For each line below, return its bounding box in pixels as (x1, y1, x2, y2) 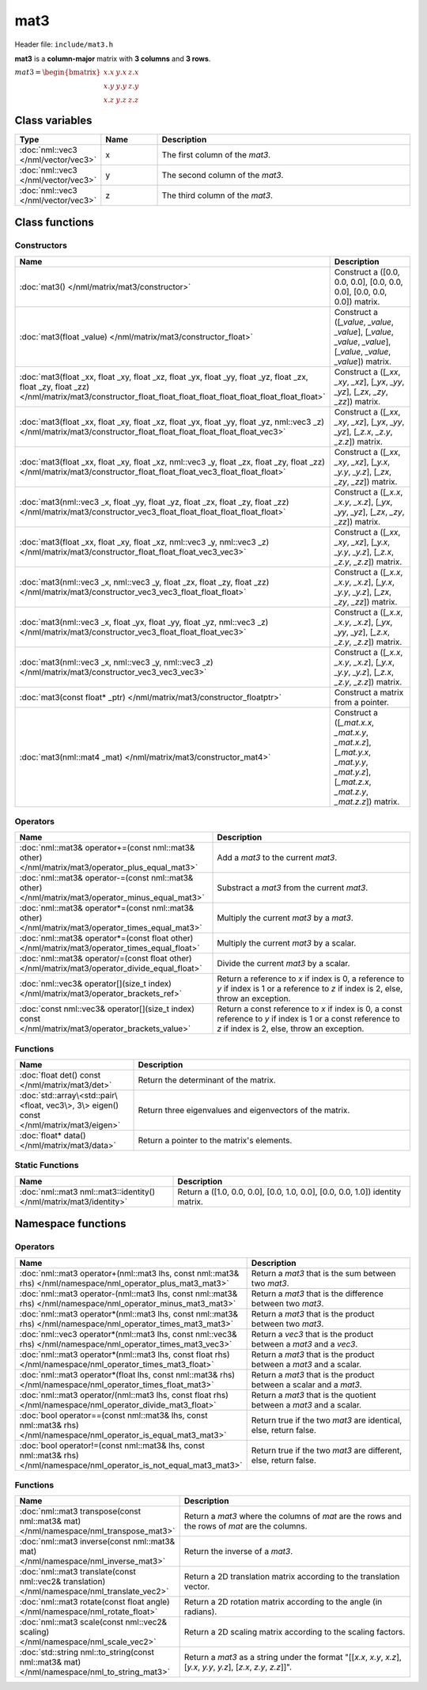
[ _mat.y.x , (334, 746, 372, 757)
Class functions (14, 216, 94, 229)
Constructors (14, 240, 67, 251)
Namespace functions (14, 1217, 127, 1230)
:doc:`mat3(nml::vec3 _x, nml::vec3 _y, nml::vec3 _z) (19, 657, 213, 668)
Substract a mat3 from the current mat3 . (217, 882, 368, 893)
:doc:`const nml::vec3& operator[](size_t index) (19, 1003, 195, 1014)
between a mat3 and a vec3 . (251, 1338, 358, 1349)
